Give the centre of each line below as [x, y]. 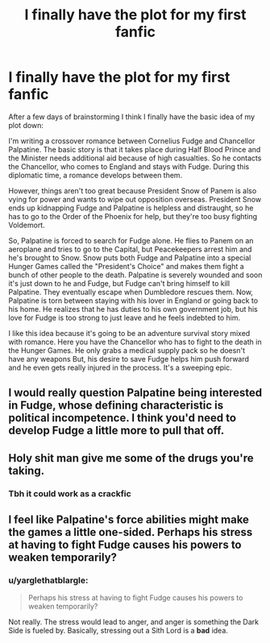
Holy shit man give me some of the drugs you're [131, 458]
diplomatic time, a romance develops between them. [96, 175]
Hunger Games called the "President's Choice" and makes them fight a [126, 266]
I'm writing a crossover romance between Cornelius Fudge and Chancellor [132, 141]
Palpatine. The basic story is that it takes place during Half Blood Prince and [135, 149]
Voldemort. [27, 225]
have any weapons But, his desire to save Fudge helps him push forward [129, 359]
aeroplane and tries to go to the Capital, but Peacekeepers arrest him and [130, 249]
